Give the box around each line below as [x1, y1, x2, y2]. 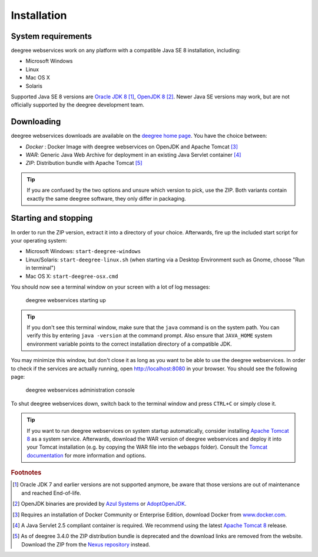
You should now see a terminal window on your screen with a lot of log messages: [11, 283, 210, 290]
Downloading [11, 117, 61, 127]
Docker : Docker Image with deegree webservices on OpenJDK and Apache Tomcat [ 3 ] [25, 143, 238, 150]
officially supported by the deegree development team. [11, 101, 144, 108]
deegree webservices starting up [25, 297, 106, 304]
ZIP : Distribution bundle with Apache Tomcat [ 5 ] [25, 160, 143, 167]
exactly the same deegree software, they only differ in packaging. [26, 195, 187, 202]
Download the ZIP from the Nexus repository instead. [21, 541, 150, 548]
